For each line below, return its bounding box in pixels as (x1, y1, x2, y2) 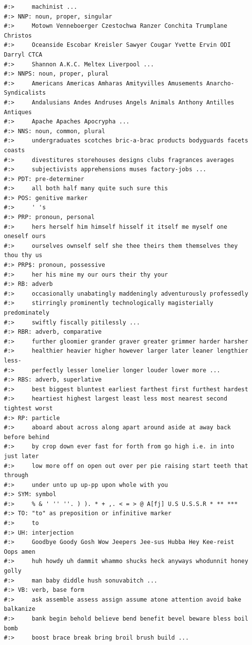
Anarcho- (206, 80, 234, 87)
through (4, 472, 29, 479)
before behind (4, 433, 50, 441)
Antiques (4, 108, 32, 116)
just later (4, 452, 39, 460)
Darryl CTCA (4, 51, 42, 58)
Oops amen (4, 548, 36, 555)
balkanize (4, 605, 36, 613)
